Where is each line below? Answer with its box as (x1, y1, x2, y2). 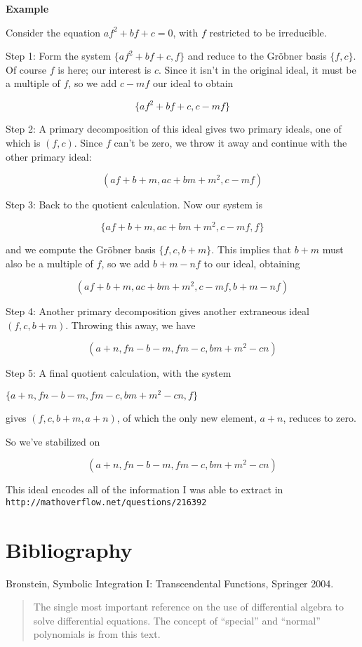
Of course (6, 62, 47, 76)
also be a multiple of (6, 255, 93, 270)
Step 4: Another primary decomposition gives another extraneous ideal (6, 304, 309, 319)
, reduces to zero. (283, 410, 356, 425)
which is (6, 135, 41, 150)
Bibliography (6, 535, 133, 563)
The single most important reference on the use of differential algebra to (33, 599, 344, 614)
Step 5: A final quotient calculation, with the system (6, 366, 232, 380)
